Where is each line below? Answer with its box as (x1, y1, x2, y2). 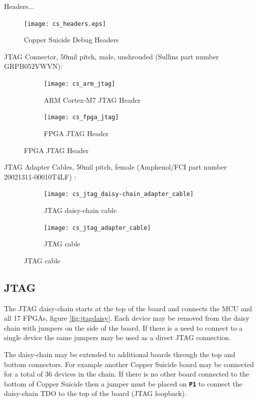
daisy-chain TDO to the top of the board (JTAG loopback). (4, 388, 187, 399)
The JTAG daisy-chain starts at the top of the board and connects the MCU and (4, 303, 253, 313)
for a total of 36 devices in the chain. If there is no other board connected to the (4, 369, 250, 379)
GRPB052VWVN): (4, 61, 62, 71)
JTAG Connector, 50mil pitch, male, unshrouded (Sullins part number (4, 51, 219, 61)
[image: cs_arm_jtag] (44, 80, 116, 88)
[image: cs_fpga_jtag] (44, 114, 119, 121)
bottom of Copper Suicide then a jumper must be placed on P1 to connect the (4, 378, 243, 389)
